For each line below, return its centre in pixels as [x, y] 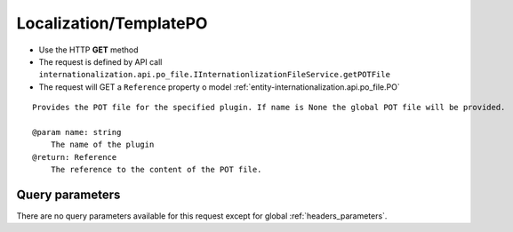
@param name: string [77, 132]
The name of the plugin [102, 145]
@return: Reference [75, 157]
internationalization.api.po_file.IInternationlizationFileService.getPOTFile [215, 75]
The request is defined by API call [100, 61]
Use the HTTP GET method [88, 50]
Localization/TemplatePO [112, 23]
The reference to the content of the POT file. [156, 170]
